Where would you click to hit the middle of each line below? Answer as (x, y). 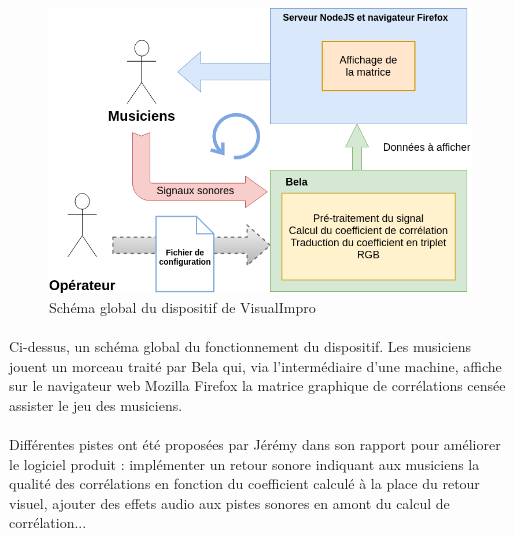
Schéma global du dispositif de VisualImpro (182, 306)
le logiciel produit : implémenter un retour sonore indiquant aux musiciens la (244, 463)
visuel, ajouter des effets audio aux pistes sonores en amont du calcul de (229, 502)
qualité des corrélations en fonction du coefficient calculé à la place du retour (244, 483)
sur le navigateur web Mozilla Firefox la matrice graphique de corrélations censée (257, 385)
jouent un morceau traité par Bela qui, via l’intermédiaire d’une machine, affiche (255, 365)
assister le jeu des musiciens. (96, 404)
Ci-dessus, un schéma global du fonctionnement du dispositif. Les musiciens (240, 345)
